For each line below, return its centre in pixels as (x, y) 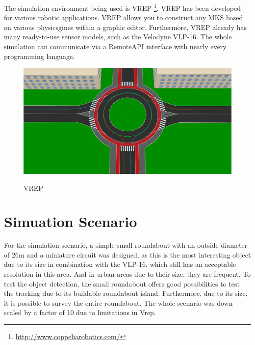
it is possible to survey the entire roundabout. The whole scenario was (109, 302)
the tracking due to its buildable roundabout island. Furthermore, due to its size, (126, 293)
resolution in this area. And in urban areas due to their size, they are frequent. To (127, 274)
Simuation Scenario (71, 221)
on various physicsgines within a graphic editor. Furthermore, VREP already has (125, 27)
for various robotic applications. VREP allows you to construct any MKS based (124, 17)
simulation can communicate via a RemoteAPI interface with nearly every (115, 46)
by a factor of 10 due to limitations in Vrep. (90, 312)
